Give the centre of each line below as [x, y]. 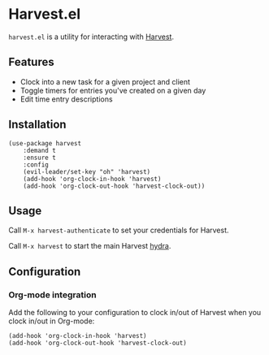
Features [31, 62]
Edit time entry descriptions [66, 99]
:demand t [40, 150]
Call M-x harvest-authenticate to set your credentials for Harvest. [119, 230]
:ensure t [40, 158]
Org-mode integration [52, 295]
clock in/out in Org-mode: [52, 321]
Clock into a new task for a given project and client [105, 81]
